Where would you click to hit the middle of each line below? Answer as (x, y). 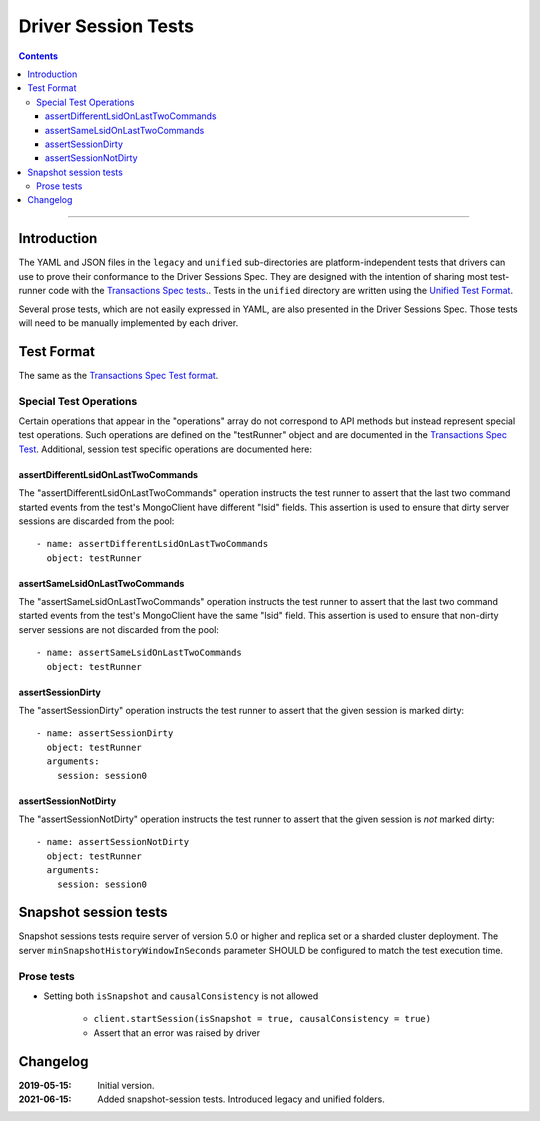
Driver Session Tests (106, 26)
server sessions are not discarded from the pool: (119, 629)
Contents (38, 56)
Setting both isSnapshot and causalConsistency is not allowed (181, 996)
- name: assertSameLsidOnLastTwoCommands (139, 653)
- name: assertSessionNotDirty (113, 842)
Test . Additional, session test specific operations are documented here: (165, 449)
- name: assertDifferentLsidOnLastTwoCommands (152, 544)
